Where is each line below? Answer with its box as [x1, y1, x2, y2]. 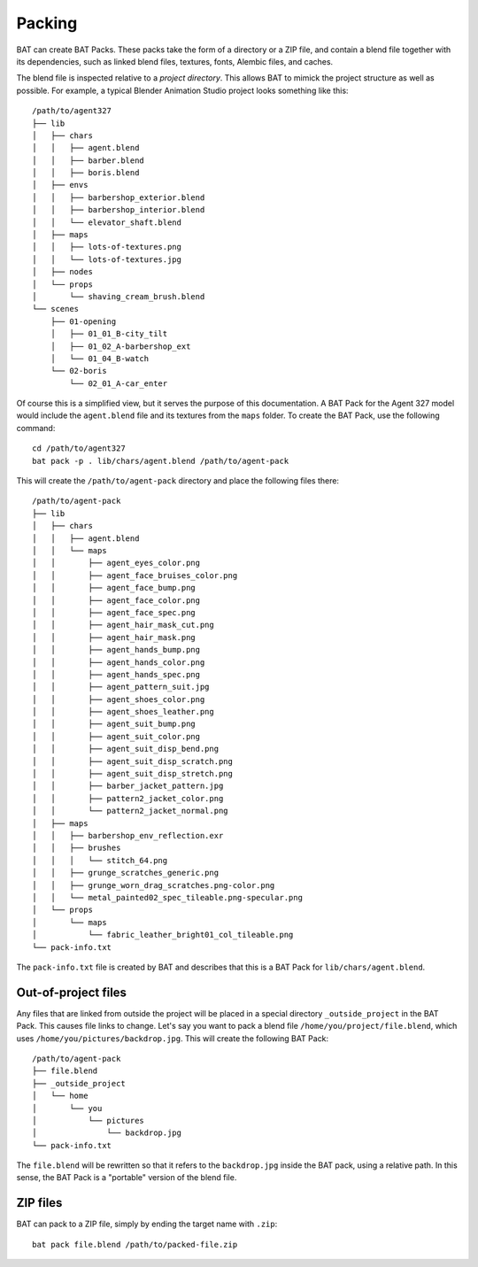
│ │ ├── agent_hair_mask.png [32, 632, 197, 642]
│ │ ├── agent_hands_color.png [32, 657, 205, 668]
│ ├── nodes [32, 267, 93, 277]
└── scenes [32, 304, 80, 314]
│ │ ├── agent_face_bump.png [32, 583, 197, 593]
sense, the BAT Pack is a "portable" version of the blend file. [16, 1172, 237, 1183]
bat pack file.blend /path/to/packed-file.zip [32, 1240, 238, 1249]
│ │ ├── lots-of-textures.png [32, 242, 181, 252]
